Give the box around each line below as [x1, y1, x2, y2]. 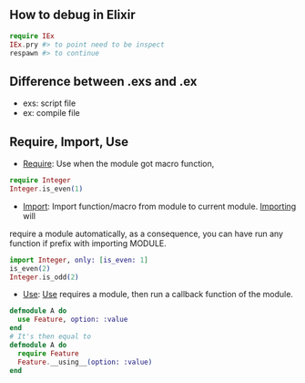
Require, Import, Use [9, 134, 129, 150]
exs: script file [22, 98, 76, 109]
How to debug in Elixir [9, 7, 137, 23]
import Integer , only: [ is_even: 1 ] [9, 255, 148, 264]
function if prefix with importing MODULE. [9, 237, 167, 249]
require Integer [9, 176, 71, 185]
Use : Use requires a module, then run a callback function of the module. [22, 289, 294, 300]
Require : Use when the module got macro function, [22, 159, 215, 170]
